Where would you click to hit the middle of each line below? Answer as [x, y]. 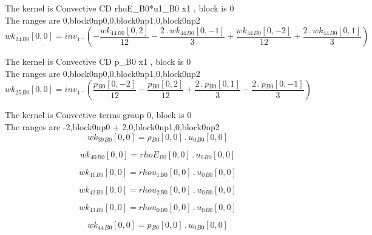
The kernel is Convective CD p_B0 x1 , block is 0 [98, 61]
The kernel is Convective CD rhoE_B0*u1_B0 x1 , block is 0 [120, 8]
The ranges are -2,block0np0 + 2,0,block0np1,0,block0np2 [112, 126]
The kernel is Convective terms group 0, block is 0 [98, 115]
